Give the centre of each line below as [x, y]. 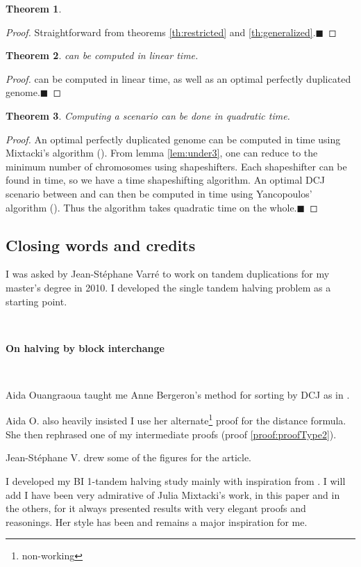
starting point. [36, 301]
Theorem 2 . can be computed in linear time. [102, 55]
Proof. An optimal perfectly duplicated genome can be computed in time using [173, 139]
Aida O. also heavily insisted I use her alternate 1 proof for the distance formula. [176, 420]
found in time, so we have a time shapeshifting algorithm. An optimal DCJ [165, 180]
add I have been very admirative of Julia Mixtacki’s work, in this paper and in [173, 494]
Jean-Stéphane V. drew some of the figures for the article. [128, 457]
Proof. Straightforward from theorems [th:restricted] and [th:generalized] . [161, 32]
